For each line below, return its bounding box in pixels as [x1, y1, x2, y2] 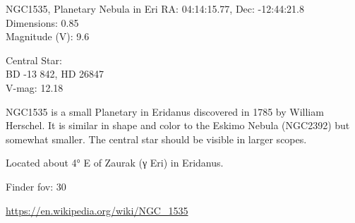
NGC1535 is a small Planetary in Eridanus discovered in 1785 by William [6, 104, 324, 119]
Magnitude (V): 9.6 [6, 29, 90, 44]
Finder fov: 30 [6, 179, 66, 193]
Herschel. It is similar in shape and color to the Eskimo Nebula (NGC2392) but [6, 118, 350, 133]
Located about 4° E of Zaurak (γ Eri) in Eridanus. [6, 155, 224, 170]
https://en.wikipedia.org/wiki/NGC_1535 [6, 203, 188, 217]
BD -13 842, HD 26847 [6, 66, 104, 81]
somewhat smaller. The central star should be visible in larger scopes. [6, 131, 307, 146]
